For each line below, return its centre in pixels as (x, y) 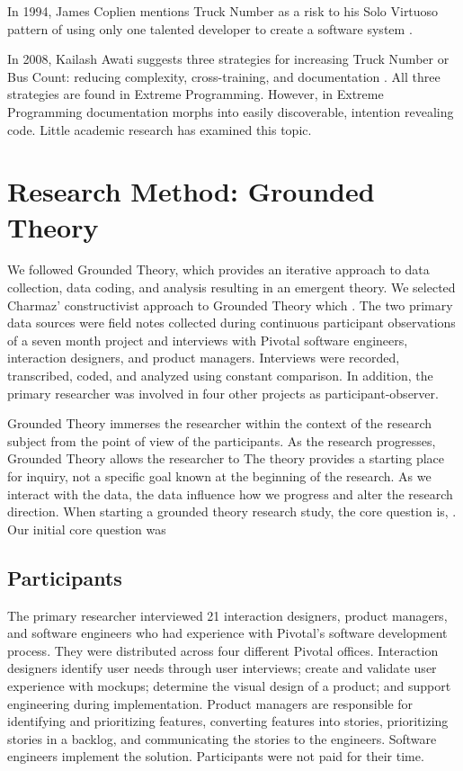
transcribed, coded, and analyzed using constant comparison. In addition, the (220, 376)
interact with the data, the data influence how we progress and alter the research (230, 493)
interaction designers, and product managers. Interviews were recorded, (204, 358)
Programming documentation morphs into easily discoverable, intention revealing (231, 111)
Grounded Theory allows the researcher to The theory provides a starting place (226, 458)
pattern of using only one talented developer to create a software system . (210, 28)
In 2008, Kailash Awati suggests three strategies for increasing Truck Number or (228, 59)
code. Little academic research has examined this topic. (160, 129)
